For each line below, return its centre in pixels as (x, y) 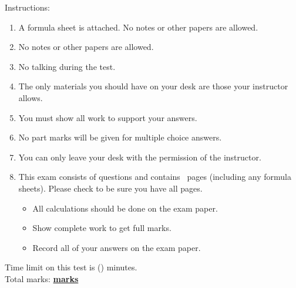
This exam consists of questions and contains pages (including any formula (155, 177)
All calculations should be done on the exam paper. (125, 208)
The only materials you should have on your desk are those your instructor (153, 86)
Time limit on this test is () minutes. (71, 267)
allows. (31, 97)
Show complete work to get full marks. (102, 228)
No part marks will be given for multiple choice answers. (120, 137)
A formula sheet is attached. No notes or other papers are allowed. (138, 27)
